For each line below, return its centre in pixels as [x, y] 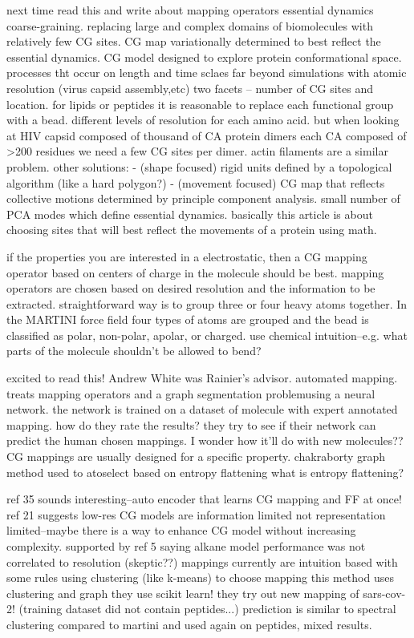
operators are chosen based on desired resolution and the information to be [191, 288]
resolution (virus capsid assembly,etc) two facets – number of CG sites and [190, 88]
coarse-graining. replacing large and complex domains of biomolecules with [190, 25]
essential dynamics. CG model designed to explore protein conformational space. [204, 57]
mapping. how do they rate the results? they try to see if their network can [191, 424]
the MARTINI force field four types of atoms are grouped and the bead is [188, 319]
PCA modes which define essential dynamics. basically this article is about [190, 214]
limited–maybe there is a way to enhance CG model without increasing [181, 530]
